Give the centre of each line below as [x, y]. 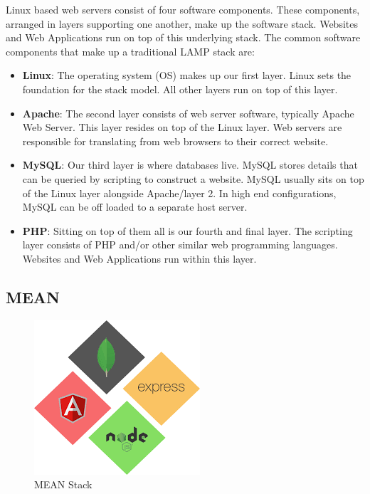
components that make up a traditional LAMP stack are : [130, 51]
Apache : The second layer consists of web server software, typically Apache [188, 113]
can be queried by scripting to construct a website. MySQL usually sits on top [193, 178]
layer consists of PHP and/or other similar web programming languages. [180, 245]
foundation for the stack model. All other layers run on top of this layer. [180, 89]
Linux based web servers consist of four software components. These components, [183, 9]
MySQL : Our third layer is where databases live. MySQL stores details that [190, 165]
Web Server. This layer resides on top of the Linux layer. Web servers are [182, 127]
